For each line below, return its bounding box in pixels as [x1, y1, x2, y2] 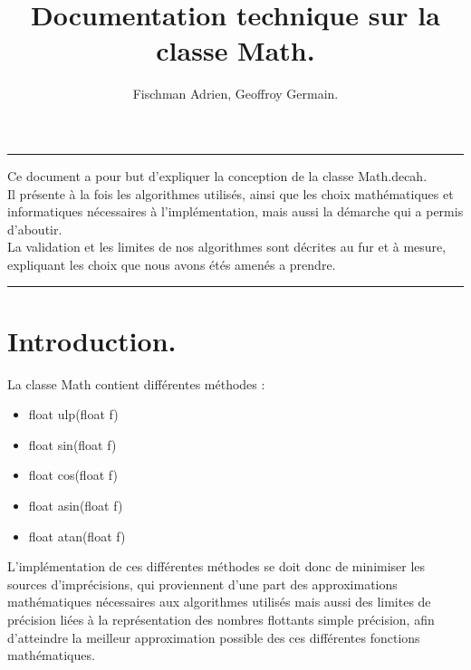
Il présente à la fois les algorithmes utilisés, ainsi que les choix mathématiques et [7, 184, 454, 203]
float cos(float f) [28, 465, 118, 484]
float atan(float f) [28, 526, 126, 545]
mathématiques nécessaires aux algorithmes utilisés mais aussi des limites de [7, 592, 431, 611]
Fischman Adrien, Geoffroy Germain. [132, 84, 339, 103]
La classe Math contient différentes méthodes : [7, 374, 265, 393]
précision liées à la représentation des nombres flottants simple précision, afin [7, 609, 435, 628]
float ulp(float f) [28, 405, 119, 424]
